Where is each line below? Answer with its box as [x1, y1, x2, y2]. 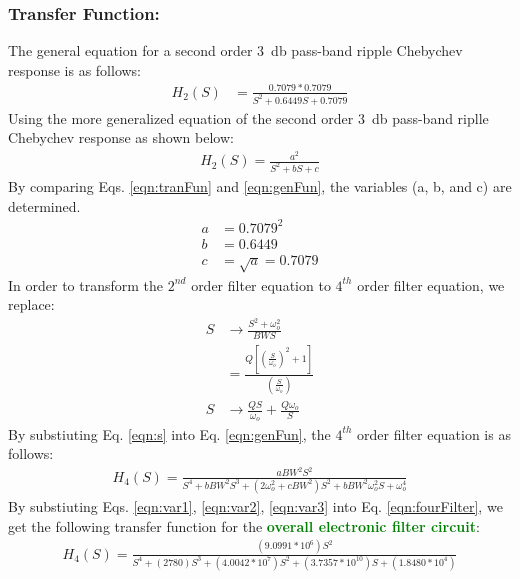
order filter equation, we [357, 274, 505, 295]
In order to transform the [8, 274, 164, 295]
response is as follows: [8, 59, 142, 80]
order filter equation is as [357, 423, 511, 444]
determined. [8, 195, 81, 216]
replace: [8, 294, 55, 315]
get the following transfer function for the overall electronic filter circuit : [8, 515, 480, 536]
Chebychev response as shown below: [8, 127, 234, 148]
